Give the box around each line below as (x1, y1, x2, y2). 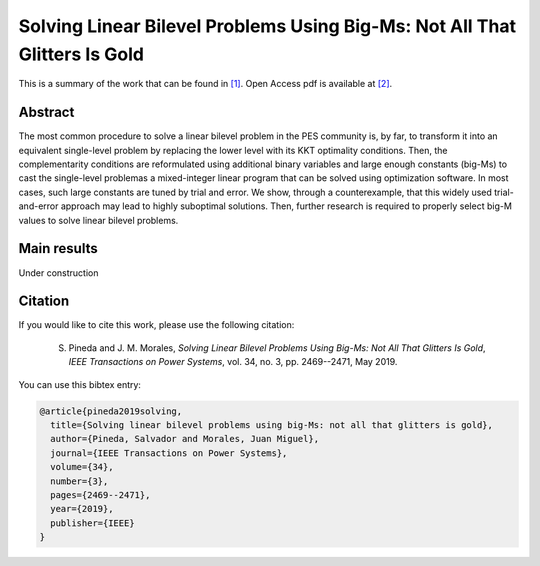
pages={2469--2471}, (50, 489, 151, 500)
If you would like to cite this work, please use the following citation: (18, 319, 295, 331)
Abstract (18, 104, 75, 121)
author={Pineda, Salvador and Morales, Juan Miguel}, (50, 433, 320, 445)
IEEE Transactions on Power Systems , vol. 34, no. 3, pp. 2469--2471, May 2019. (68, 356, 398, 368)
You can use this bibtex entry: (18, 378, 142, 390)
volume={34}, (50, 461, 114, 473)
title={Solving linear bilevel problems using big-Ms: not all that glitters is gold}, (50, 419, 494, 430)
